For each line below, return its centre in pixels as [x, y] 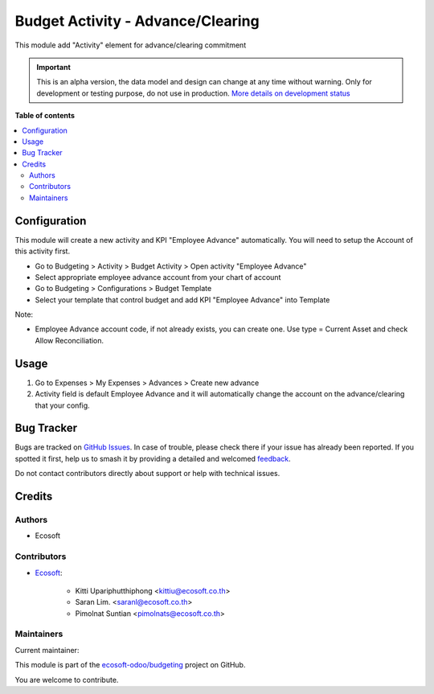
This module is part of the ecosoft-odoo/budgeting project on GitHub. [130, 665]
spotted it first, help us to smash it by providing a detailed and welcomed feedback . [153, 458]
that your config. [62, 405]
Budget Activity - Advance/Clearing [137, 21]
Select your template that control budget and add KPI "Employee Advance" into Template [182, 300]
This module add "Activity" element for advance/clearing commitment [131, 45]
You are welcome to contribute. [67, 680]
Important [54, 67]
